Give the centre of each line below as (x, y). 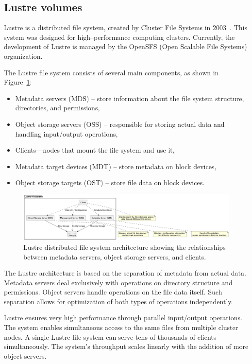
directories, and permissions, (58, 108)
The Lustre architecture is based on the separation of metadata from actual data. (125, 273)
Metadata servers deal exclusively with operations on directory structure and (118, 282)
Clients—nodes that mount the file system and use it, (95, 150)
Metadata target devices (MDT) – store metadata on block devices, (116, 166)
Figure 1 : (18, 82)
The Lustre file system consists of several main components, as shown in (111, 72)
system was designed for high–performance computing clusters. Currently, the (119, 37)
